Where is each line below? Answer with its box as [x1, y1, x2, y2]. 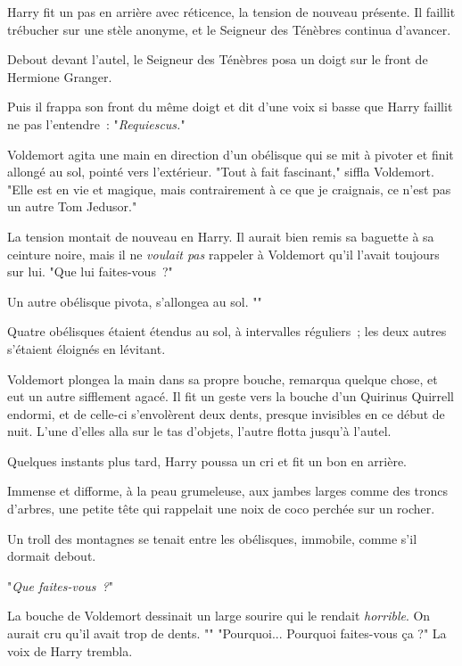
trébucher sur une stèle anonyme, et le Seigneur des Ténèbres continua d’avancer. [7, 20, 451, 38]
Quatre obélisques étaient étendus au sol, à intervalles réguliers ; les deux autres [7, 322, 447, 341]
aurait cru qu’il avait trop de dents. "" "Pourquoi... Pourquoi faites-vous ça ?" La [7, 624, 447, 643]
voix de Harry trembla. [7, 641, 133, 660]
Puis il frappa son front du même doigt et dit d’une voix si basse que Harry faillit [7, 97, 453, 116]
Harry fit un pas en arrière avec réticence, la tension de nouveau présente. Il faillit [7, 3, 456, 21]
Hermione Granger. [7, 67, 112, 86]
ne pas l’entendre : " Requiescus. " [7, 114, 186, 133]
